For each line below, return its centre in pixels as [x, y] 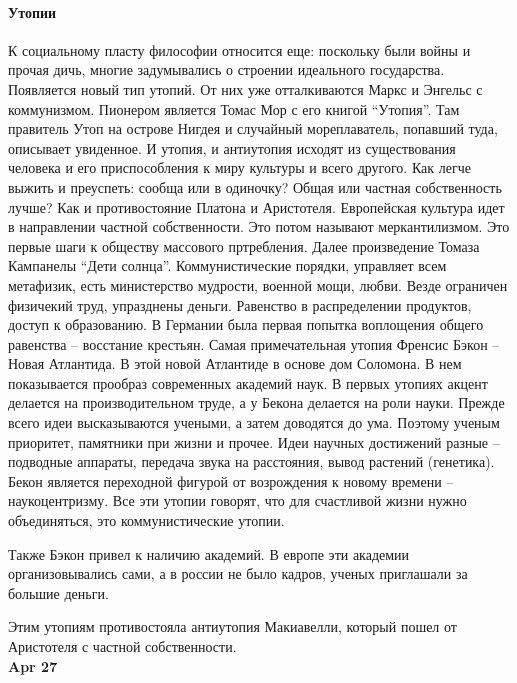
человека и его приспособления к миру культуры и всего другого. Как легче [239, 167]
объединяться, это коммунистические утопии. [146, 520]
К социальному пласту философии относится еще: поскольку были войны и [239, 49]
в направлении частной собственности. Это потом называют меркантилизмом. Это [259, 226]
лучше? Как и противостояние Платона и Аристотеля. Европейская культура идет [256, 206]
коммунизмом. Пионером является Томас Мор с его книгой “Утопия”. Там [234, 108]
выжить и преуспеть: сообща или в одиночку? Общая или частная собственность [255, 186]
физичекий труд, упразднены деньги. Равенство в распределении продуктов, [240, 304]
